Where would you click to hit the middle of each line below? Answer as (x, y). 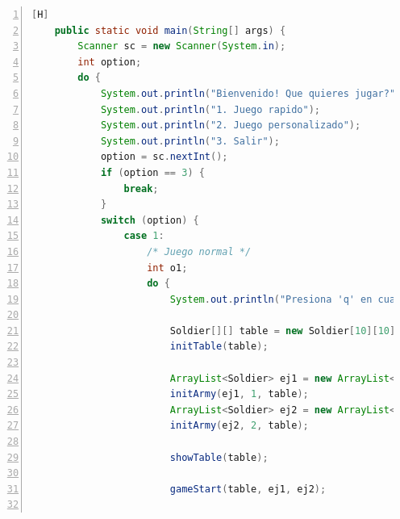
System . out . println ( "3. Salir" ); (190, 141)
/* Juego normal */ (199, 251)
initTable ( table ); (219, 347)
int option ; (110, 62)
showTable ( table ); (219, 457)
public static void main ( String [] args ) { (170, 30)
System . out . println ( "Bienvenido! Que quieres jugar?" (248, 93)
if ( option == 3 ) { (152, 172)
